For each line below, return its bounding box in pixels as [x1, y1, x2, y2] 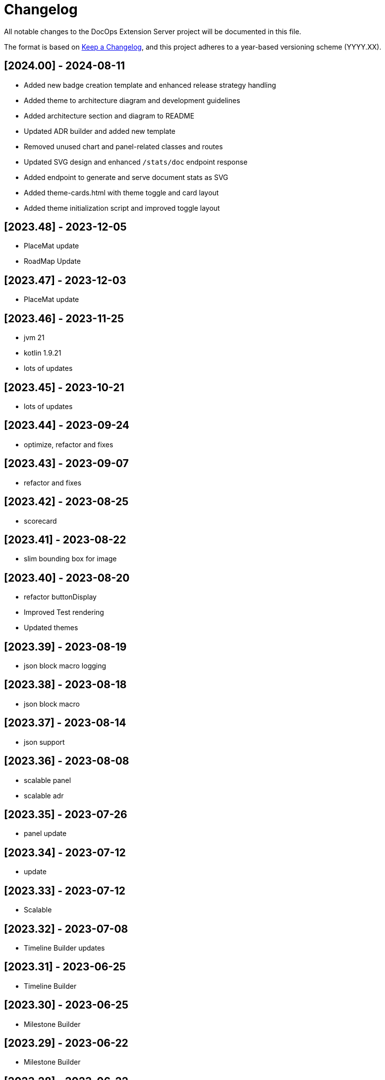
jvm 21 [24, 333, 45, 342]
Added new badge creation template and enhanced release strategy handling [24, 80, 276, 89]
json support [24, 737, 65, 746]
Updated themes [24, 623, 78, 632]
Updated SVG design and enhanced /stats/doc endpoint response [24, 157, 248, 166]
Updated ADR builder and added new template [24, 126, 176, 135]
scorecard [24, 516, 57, 525]
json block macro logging [24, 661, 107, 670]
